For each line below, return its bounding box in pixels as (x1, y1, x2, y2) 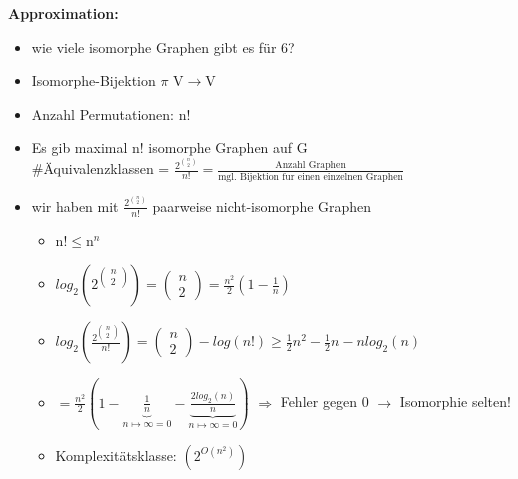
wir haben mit (31, 195, 119, 216)
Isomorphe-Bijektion (31, 70, 156, 91)
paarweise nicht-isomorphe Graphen (152, 195, 372, 216)
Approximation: (8, 3, 119, 23)
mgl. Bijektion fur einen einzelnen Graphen (218, 171, 403, 182)
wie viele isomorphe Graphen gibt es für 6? (31, 36, 295, 57)
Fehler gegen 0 (280, 391, 369, 412)
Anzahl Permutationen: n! (31, 103, 191, 124)
